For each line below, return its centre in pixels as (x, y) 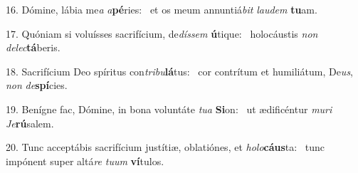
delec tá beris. (33, 47)
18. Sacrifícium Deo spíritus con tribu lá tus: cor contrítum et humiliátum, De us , (180, 71)
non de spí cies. (37, 85)
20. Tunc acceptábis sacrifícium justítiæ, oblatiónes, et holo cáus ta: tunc (165, 147)
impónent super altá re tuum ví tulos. (85, 161)
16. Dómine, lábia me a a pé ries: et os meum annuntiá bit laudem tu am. (162, 9)
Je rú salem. (30, 123)
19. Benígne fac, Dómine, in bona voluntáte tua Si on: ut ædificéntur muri (169, 109)
